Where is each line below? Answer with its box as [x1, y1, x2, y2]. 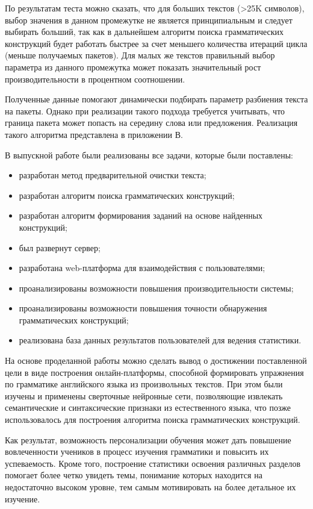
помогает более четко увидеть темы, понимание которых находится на [5, 469, 262, 481]
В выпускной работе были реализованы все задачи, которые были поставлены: [5, 148, 293, 161]
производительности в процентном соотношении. [5, 72, 185, 85]
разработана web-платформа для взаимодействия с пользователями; [19, 261, 265, 274]
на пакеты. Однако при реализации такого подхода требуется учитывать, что [5, 104, 285, 117]
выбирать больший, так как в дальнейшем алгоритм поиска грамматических [5, 25, 284, 38]
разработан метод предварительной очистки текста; [19, 169, 206, 181]
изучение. [5, 492, 40, 505]
